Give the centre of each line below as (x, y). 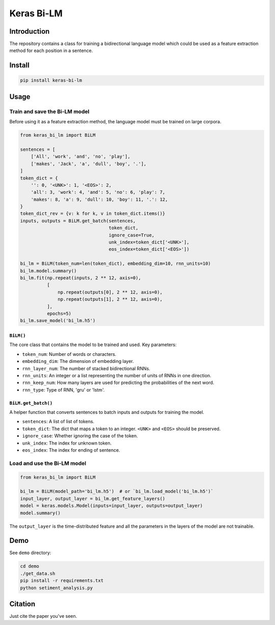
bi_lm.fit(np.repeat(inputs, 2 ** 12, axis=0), (80, 278)
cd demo (30, 566)
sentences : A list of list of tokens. (58, 422)
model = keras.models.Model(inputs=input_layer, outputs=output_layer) (112, 506)
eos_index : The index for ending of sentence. (71, 450)
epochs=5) (59, 313)
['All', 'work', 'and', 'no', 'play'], (81, 157)
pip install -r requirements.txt (62, 581)
